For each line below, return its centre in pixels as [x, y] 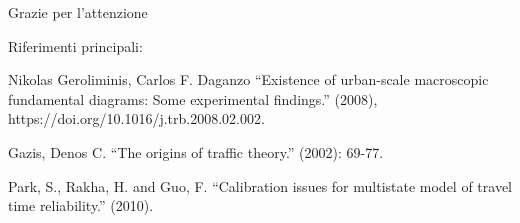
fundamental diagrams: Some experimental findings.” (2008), [193, 98]
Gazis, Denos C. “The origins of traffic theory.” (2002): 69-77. [196, 151]
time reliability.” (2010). [81, 205]
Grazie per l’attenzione [78, 12]
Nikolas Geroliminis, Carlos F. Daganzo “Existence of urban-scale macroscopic [248, 79]
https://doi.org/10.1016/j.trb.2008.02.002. [136, 118]
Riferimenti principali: [75, 45]
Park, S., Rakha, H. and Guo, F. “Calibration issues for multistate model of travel [260, 185]
